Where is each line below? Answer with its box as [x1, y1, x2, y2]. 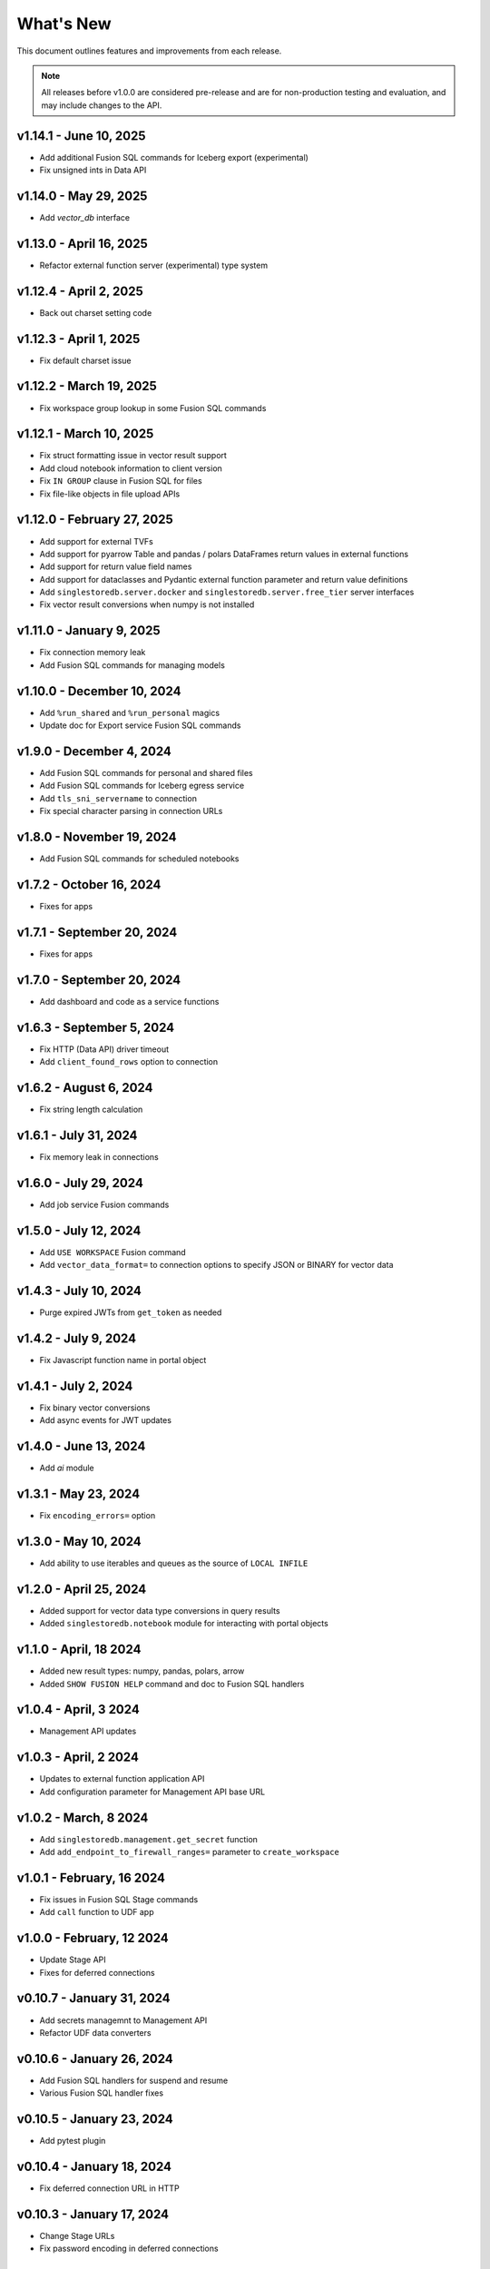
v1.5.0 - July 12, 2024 [16, 1223, 142, 1238]
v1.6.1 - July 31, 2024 [16, 1127, 138, 1143]
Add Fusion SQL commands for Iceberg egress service [39, 781, 245, 791]
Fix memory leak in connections [39, 1151, 159, 1162]
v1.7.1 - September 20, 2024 [16, 924, 178, 939]
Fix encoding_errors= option [39, 1510, 156, 1521]
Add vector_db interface [39, 211, 131, 222]
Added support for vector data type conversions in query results [39, 1605, 280, 1616]
